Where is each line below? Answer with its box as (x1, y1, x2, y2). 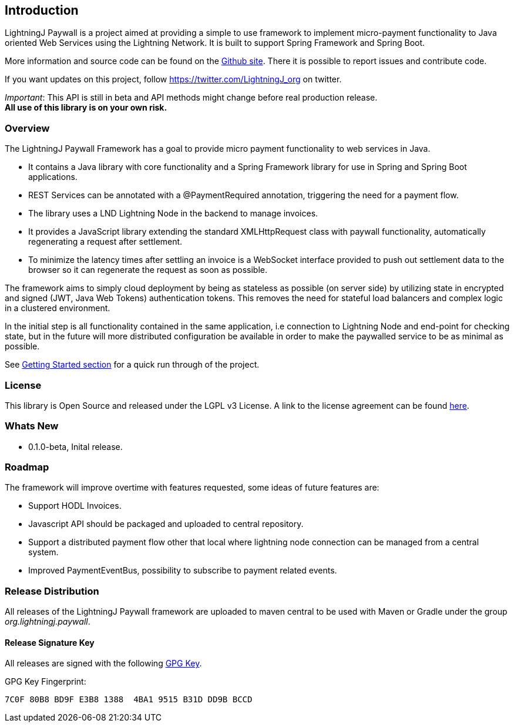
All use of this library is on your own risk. (5, 102, 167, 113)
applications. (28, 172, 78, 182)
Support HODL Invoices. (28, 501, 122, 511)
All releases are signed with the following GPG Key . (5, 658, 202, 669)
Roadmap (5, 461, 49, 473)
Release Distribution (5, 585, 99, 597)
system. (28, 547, 59, 558)
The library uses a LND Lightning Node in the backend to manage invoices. (28, 208, 318, 219)
